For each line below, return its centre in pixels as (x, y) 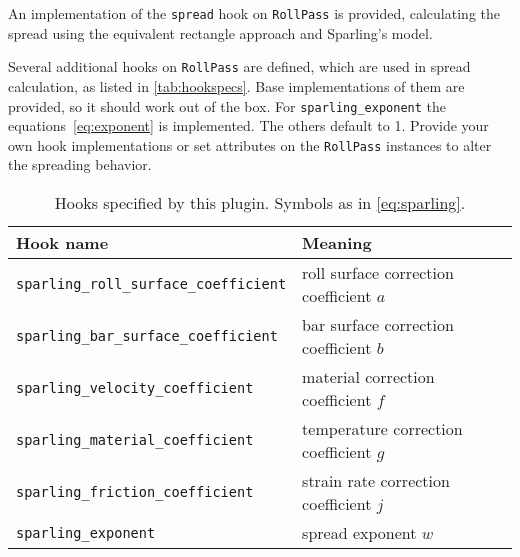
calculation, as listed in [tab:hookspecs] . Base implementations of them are (236, 85)
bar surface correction (378, 324)
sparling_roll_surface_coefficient (151, 284)
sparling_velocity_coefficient (135, 388)
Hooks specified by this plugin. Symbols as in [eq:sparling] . (260, 202)
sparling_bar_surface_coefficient (147, 336)
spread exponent (359, 532)
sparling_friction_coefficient (135, 492)
